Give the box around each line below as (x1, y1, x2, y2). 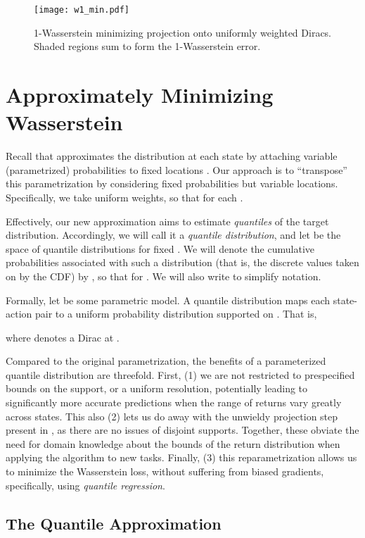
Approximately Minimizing (6, 80, 274, 109)
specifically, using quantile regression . (6, 477, 165, 492)
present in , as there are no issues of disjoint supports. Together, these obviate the (6, 423, 359, 437)
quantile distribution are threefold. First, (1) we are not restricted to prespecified (6, 367, 355, 382)
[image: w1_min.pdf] (34, 5, 130, 15)
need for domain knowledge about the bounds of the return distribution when (6, 436, 340, 451)
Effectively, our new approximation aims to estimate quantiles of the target (6, 213, 329, 228)
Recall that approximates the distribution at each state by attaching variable (6, 149, 338, 163)
